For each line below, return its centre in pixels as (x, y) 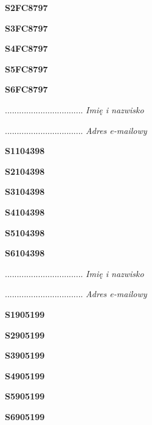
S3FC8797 (26, 28)
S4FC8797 (26, 48)
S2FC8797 (26, 7)
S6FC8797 (26, 89)
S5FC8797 (26, 68)
